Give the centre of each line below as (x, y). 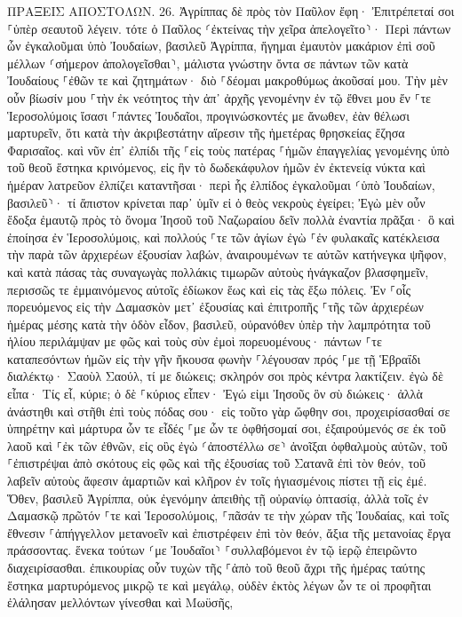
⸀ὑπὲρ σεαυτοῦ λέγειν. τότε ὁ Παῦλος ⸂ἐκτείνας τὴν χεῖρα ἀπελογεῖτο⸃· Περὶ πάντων (229, 28)
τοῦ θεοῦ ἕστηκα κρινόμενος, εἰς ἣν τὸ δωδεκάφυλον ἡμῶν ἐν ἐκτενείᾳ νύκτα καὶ (216, 167)
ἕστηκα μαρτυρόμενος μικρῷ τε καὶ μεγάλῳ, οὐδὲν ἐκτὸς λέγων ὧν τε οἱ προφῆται (219, 585)
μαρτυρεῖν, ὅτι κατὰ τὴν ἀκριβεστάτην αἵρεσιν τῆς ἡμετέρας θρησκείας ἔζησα (206, 133)
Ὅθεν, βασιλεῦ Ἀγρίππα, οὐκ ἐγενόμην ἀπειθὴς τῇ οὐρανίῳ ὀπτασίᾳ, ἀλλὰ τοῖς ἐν (218, 498)
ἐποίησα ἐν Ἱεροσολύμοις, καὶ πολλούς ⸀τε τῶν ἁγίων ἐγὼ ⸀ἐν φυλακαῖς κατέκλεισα (223, 237)
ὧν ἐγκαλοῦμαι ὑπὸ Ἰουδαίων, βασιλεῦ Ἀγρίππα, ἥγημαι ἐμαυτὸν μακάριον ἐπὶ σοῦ (221, 46)
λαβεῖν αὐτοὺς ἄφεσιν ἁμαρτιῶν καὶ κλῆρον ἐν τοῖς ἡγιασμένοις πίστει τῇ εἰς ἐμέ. (217, 481)
